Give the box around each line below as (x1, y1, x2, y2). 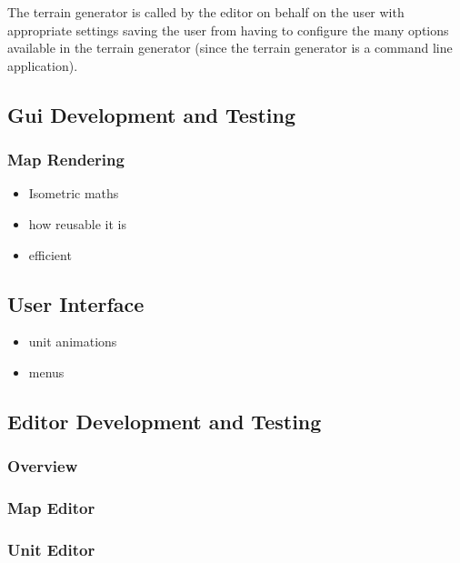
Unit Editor (7, 538, 95, 560)
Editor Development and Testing (7, 407, 322, 435)
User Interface (7, 289, 145, 317)
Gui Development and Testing (7, 100, 296, 128)
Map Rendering (7, 148, 125, 171)
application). (7, 55, 78, 75)
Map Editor (7, 497, 95, 519)
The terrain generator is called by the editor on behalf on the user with (7, 3, 405, 21)
